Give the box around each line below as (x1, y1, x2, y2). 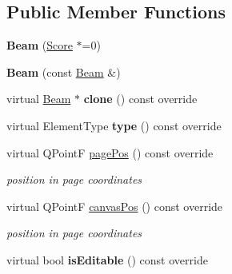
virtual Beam (6, 90, 71, 107)
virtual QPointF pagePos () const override (6, 144, 214, 161)
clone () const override (83, 90, 198, 107)
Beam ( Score (6, 37, 73, 54)
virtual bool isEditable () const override (6, 251, 208, 268)
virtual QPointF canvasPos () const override (6, 197, 223, 214)
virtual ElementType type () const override (6, 117, 222, 133)
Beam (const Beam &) (6, 63, 121, 80)
